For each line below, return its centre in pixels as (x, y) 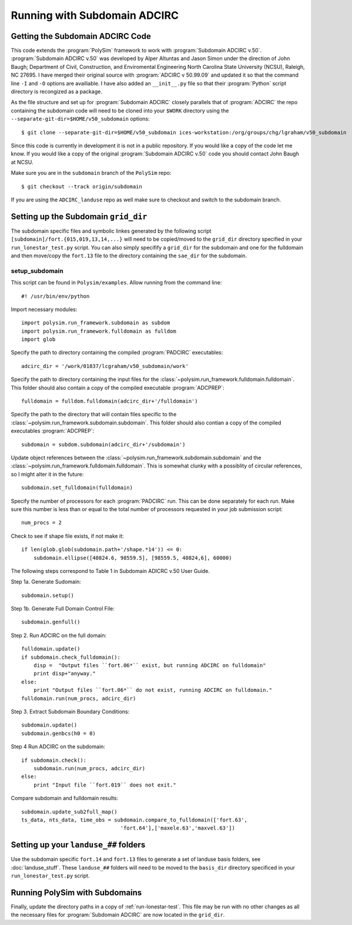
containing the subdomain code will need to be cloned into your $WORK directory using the (120, 110)
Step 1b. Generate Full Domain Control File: (63, 609)
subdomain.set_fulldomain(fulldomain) (77, 488)
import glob (38, 339)
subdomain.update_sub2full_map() (69, 812)
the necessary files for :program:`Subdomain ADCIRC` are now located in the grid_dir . (118, 915)
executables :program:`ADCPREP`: (52, 431)
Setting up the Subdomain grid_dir (79, 216)
